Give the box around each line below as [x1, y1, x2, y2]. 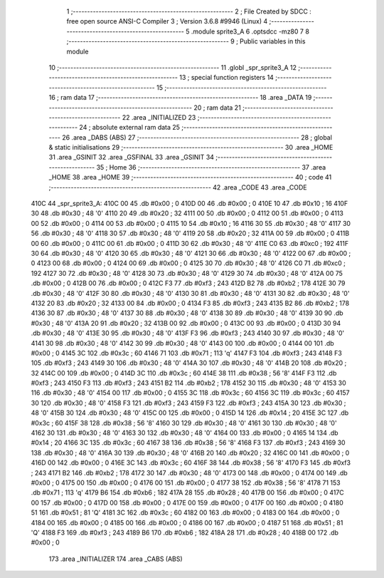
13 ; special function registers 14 [178, 73, 274, 82]
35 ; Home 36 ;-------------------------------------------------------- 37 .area [96, 162, 326, 171]
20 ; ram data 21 [193, 103, 241, 112]
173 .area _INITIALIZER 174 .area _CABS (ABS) [48, 554, 183, 563]
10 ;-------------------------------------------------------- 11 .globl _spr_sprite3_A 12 [48, 63, 297, 71]
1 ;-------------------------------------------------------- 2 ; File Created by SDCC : [66, 7, 312, 16]
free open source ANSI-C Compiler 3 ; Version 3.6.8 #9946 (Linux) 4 [66, 17, 268, 26]
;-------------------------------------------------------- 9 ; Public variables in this [66, 37, 306, 46]
